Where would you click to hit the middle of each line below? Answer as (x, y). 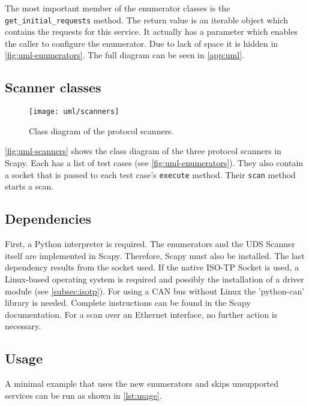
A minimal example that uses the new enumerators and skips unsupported (142, 384)
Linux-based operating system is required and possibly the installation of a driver (154, 279)
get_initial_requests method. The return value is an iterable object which (146, 19)
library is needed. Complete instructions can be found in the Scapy (128, 303)
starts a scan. (29, 186)
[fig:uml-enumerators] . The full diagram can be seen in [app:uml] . (124, 55)
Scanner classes (53, 87)
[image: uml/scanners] (74, 112)
